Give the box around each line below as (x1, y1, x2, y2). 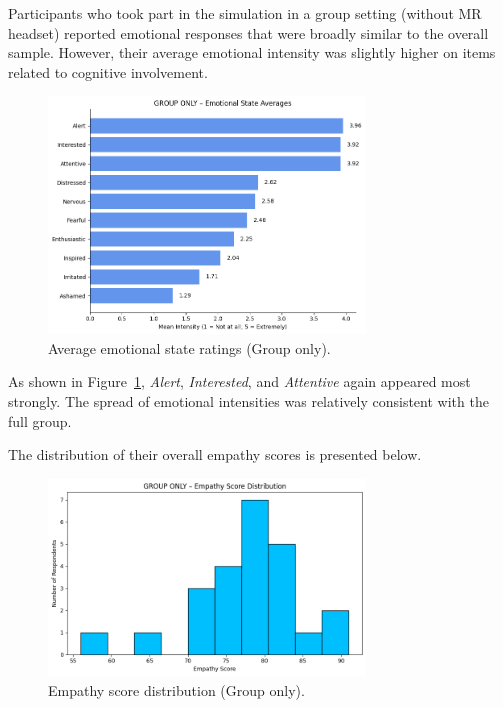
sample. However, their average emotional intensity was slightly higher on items (8, 42, 496, 63)
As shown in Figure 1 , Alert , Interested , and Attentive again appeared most (8, 371, 471, 392)
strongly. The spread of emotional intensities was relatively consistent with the (8, 390, 489, 411)
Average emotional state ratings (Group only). (48, 337, 331, 358)
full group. (8, 410, 72, 431)
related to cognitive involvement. (8, 61, 208, 82)
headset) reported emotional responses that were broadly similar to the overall (8, 22, 489, 43)
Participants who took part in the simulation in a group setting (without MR (8, 3, 482, 23)
